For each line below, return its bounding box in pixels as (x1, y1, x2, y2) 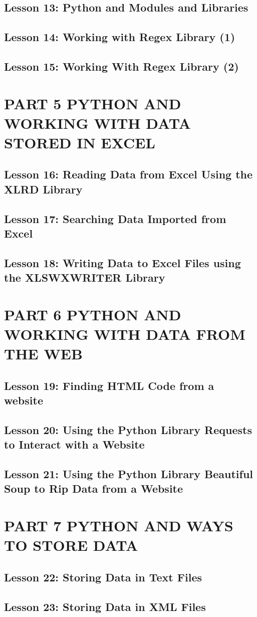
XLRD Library (4, 181, 83, 196)
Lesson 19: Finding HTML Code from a (4, 377, 214, 393)
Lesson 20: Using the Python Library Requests (4, 422, 252, 437)
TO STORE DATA (4, 535, 138, 555)
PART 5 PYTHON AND (4, 93, 181, 113)
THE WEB (4, 343, 83, 364)
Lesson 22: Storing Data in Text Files (4, 569, 202, 584)
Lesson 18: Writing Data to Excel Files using (4, 255, 241, 270)
